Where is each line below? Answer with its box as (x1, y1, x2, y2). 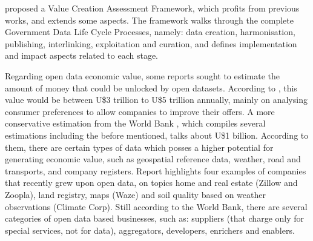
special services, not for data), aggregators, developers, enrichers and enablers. (5, 223, 295, 236)
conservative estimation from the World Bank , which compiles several (5, 117, 266, 130)
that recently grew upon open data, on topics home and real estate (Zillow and (5, 176, 298, 189)
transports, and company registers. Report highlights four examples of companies (5, 164, 306, 177)
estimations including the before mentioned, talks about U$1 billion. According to (5, 128, 309, 141)
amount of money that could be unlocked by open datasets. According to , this (5, 81, 297, 94)
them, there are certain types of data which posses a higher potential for (5, 140, 274, 153)
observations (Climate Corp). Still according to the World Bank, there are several (5, 200, 308, 213)
